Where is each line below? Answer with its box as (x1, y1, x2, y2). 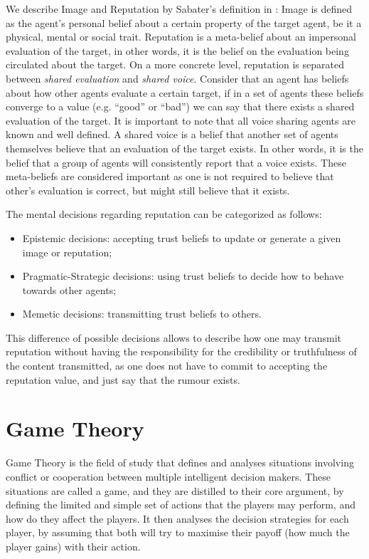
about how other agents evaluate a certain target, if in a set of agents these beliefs (6, 85, 364, 100)
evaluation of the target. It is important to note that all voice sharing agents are (6, 113, 355, 127)
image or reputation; (22, 244, 112, 259)
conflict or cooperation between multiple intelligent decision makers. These (6, 469, 331, 484)
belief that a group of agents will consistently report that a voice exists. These (6, 155, 346, 169)
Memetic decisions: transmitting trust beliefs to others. (22, 306, 262, 321)
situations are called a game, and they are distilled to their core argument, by (6, 483, 344, 498)
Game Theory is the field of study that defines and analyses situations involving (6, 455, 354, 470)
